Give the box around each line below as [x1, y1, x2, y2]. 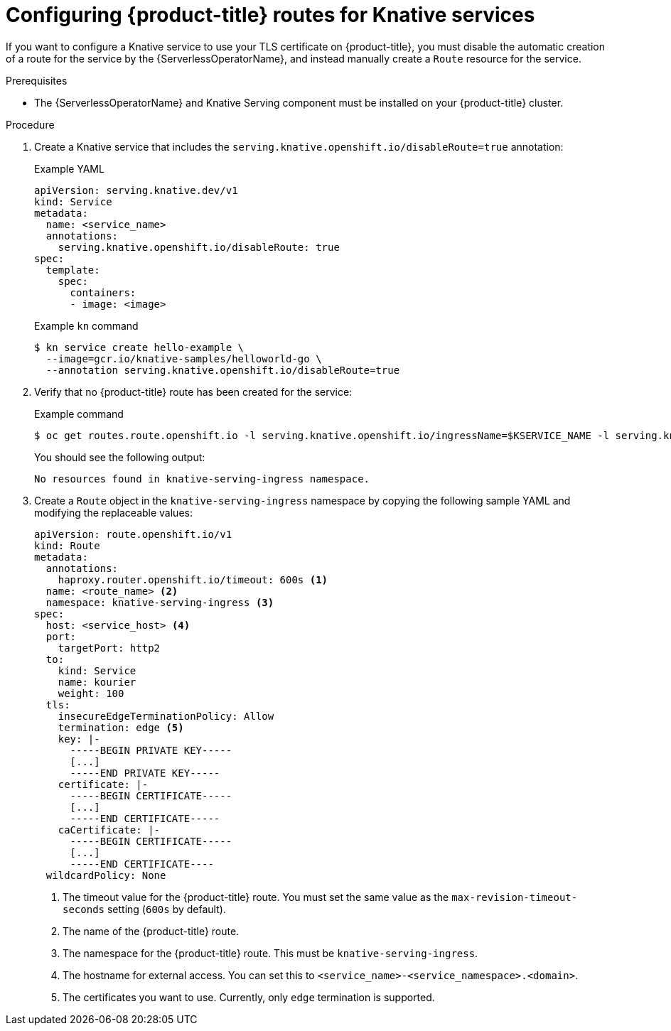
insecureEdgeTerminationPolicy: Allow [58, 710, 274, 722]
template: [45, 264, 100, 276]
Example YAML [34, 162, 104, 175]
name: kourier [58, 676, 136, 688]
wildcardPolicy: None [45, 869, 166, 881]
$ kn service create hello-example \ [34, 341, 245, 353]
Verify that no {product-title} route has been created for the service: [34, 385, 353, 398]
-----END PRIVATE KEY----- [70, 767, 220, 779]
